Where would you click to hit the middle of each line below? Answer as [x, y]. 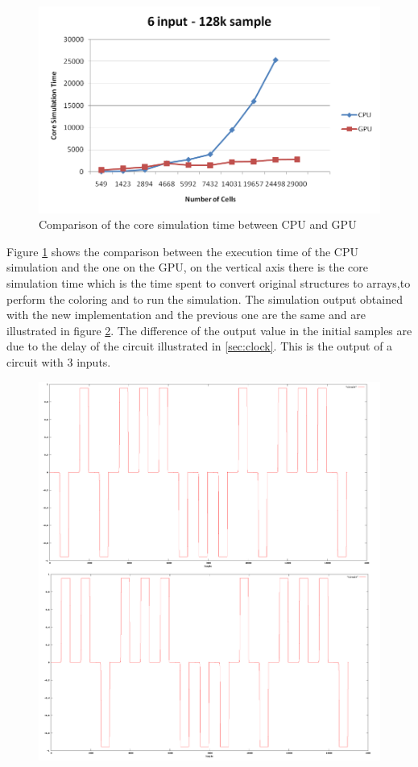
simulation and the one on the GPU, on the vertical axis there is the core [188, 267]
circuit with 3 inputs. [59, 362]
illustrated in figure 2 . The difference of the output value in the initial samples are [209, 330]
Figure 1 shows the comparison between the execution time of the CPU [182, 251]
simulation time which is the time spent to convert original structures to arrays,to [209, 283]
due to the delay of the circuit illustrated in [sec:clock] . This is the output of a [200, 346]
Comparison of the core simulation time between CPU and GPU [198, 224]
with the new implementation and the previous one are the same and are [186, 315]
